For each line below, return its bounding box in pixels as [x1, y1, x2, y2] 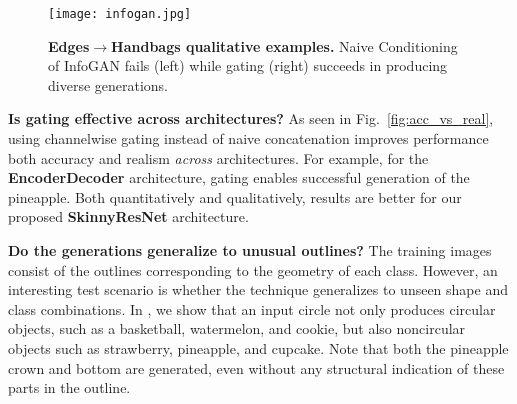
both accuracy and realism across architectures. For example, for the [8, 147, 429, 168]
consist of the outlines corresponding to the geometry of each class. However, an [8, 259, 498, 280]
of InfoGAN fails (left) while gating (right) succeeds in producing [48, 55, 448, 76]
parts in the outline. [8, 377, 131, 398]
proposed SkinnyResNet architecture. [8, 206, 249, 227]
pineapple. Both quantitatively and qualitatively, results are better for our [8, 186, 462, 207]
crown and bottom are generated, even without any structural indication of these [8, 357, 505, 378]
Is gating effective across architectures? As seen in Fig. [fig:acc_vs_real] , [8, 108, 494, 129]
